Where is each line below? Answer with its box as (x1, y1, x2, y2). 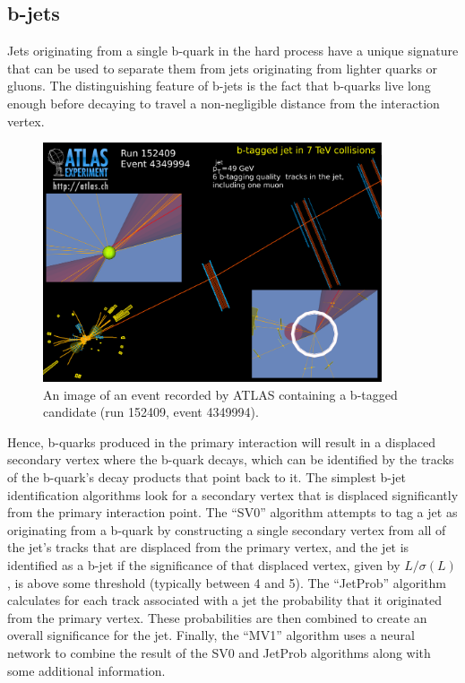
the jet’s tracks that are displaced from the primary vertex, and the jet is (7, 538, 409, 557)
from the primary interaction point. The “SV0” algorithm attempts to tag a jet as (7, 503, 458, 522)
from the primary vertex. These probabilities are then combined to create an (7, 608, 427, 627)
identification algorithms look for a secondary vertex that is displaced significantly (7, 485, 459, 504)
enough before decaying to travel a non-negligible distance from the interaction (7, 93, 440, 112)
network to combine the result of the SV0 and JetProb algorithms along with (7, 643, 431, 661)
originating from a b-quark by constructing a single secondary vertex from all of (7, 520, 446, 539)
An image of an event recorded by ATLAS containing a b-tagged (43, 385, 398, 403)
